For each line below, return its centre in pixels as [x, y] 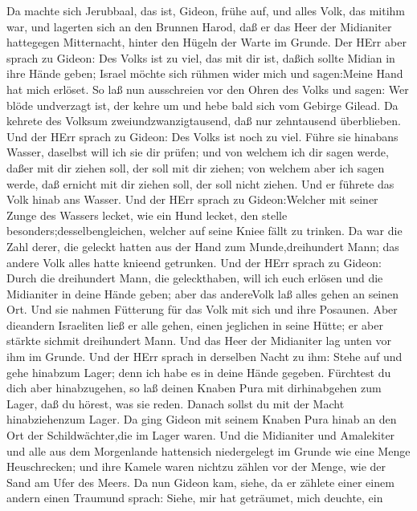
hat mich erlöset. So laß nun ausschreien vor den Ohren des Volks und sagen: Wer [208, 89]
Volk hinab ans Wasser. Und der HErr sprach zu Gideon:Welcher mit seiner [192, 199]
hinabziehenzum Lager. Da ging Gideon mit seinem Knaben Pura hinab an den [202, 419]
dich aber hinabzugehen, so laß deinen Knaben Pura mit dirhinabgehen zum [194, 388]
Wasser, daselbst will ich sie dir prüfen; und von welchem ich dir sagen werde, [198, 152]
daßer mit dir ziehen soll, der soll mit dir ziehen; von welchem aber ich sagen [196, 167]
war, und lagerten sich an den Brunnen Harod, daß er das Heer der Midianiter [199, 26]
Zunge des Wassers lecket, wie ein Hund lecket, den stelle [147, 215]
